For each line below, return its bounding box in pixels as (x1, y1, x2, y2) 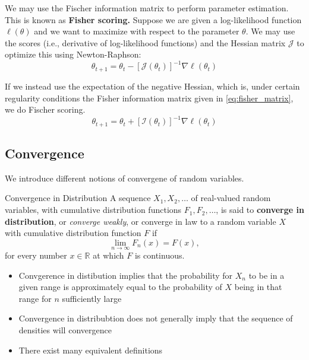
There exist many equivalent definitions (18, 343, 163, 356)
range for (18, 292, 52, 304)
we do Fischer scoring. (5, 103, 86, 116)
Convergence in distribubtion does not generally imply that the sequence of (18, 312, 293, 324)
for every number (5, 249, 67, 262)
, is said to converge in (216, 203, 304, 216)
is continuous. (134, 249, 185, 262)
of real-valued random (191, 192, 271, 204)
